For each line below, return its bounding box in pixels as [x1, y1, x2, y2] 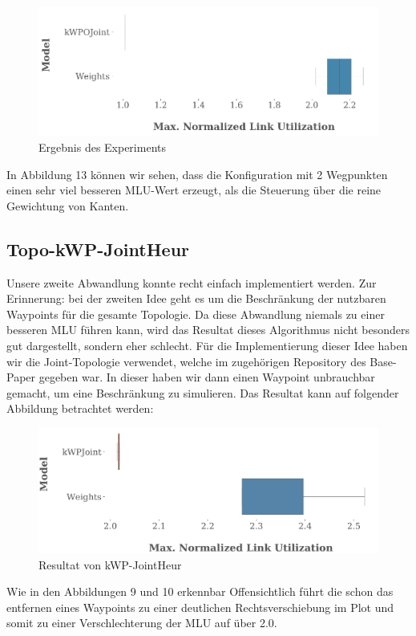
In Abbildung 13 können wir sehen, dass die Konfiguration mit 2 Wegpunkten [6, 165, 388, 182]
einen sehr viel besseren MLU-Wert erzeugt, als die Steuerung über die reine [6, 181, 382, 198]
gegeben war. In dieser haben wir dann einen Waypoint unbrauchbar [38, 369, 375, 385]
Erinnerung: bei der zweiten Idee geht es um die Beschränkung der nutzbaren [6, 290, 386, 307]
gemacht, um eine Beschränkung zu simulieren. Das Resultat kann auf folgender [6, 384, 399, 401]
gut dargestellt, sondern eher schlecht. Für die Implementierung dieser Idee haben [6, 337, 408, 353]
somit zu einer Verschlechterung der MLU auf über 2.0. [6, 614, 277, 631]
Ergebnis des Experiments [38, 139, 166, 156]
